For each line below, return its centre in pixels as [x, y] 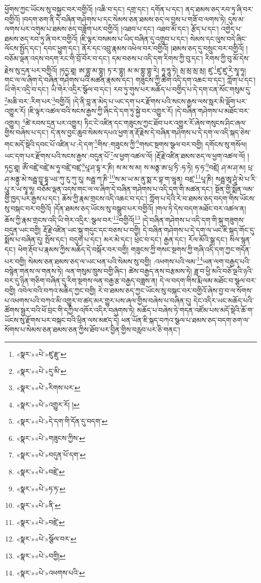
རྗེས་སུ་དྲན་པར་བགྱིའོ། [31, 70]
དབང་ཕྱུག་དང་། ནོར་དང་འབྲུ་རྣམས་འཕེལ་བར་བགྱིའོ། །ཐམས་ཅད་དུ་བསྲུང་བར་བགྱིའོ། [144, 48]
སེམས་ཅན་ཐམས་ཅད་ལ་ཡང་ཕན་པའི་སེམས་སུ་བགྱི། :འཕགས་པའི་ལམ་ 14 [115, 260]
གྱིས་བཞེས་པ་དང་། [27, 132]
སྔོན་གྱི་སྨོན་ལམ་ [235, 188]
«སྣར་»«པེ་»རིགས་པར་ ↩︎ [48, 388]
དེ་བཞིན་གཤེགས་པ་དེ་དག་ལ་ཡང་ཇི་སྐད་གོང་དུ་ [199, 229]
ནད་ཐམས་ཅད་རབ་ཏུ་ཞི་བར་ [219, 9]
